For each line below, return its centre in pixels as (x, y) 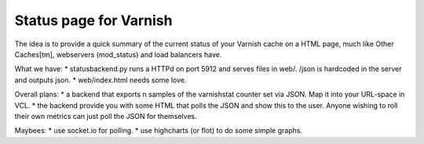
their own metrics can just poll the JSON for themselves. (106, 116)
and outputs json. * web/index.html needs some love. (101, 80)
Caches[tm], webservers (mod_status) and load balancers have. (118, 54)
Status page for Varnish (93, 20)
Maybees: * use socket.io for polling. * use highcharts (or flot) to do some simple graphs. (158, 131)
